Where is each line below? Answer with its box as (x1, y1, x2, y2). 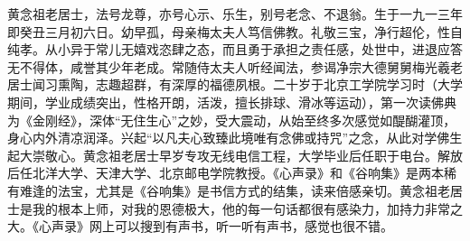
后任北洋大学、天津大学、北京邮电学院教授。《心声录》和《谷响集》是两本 (7, 163, 444, 182)
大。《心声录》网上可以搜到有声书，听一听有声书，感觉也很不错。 (7, 217, 393, 236)
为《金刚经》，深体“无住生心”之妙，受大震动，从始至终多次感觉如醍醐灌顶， (7, 110, 456, 129)
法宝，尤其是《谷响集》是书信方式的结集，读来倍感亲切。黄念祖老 (57, 181, 450, 199)
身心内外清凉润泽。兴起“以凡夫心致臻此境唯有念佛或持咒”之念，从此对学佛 (7, 128, 450, 147)
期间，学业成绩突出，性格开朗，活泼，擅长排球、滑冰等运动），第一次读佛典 (7, 92, 456, 111)
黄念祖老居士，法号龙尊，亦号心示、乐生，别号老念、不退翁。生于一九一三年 (7, 5, 463, 23)
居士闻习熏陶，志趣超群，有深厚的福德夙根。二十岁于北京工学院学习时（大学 (7, 75, 463, 94)
